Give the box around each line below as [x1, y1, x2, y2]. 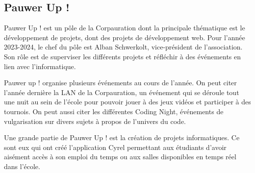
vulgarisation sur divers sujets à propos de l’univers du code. [4, 116, 186, 126]
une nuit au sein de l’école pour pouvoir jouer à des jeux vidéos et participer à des [4, 97, 251, 107]
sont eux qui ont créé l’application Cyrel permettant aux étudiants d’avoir [4, 142, 227, 152]
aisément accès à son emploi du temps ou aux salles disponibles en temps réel [4, 151, 236, 162]
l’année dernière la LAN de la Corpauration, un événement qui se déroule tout [4, 87, 239, 97]
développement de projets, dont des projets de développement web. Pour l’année [4, 32, 245, 42]
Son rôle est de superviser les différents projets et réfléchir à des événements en [4, 51, 241, 61]
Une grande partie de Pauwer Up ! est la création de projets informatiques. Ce [4, 132, 240, 143]
